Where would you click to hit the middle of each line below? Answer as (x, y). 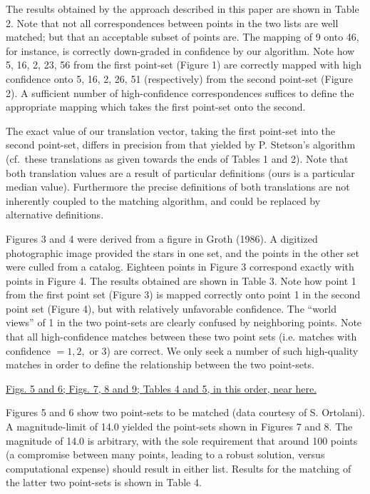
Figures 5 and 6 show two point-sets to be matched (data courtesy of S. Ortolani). (185, 412)
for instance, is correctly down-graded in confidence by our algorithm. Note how (180, 50)
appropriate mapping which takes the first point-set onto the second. (156, 107)
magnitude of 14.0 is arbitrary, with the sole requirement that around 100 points (182, 440)
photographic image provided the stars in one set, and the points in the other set (183, 252)
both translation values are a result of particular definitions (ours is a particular (180, 172)
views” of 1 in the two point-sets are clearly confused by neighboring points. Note (184, 322)
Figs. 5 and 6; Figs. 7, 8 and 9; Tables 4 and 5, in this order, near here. (161, 388)
